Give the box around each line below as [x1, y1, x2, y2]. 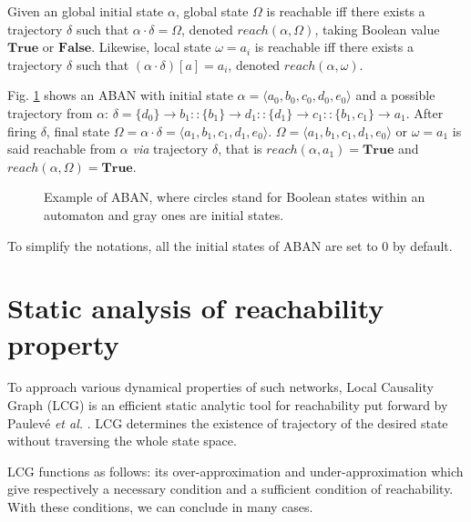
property [7, 325, 119, 362]
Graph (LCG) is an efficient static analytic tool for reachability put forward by [7, 396, 448, 415]
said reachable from [7, 139, 117, 158]
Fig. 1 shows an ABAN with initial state [7, 85, 233, 105]
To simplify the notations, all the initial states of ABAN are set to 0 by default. [7, 236, 453, 255]
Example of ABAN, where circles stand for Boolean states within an [44, 187, 425, 206]
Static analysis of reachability [7, 289, 384, 326]
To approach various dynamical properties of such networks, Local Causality [7, 377, 434, 397]
